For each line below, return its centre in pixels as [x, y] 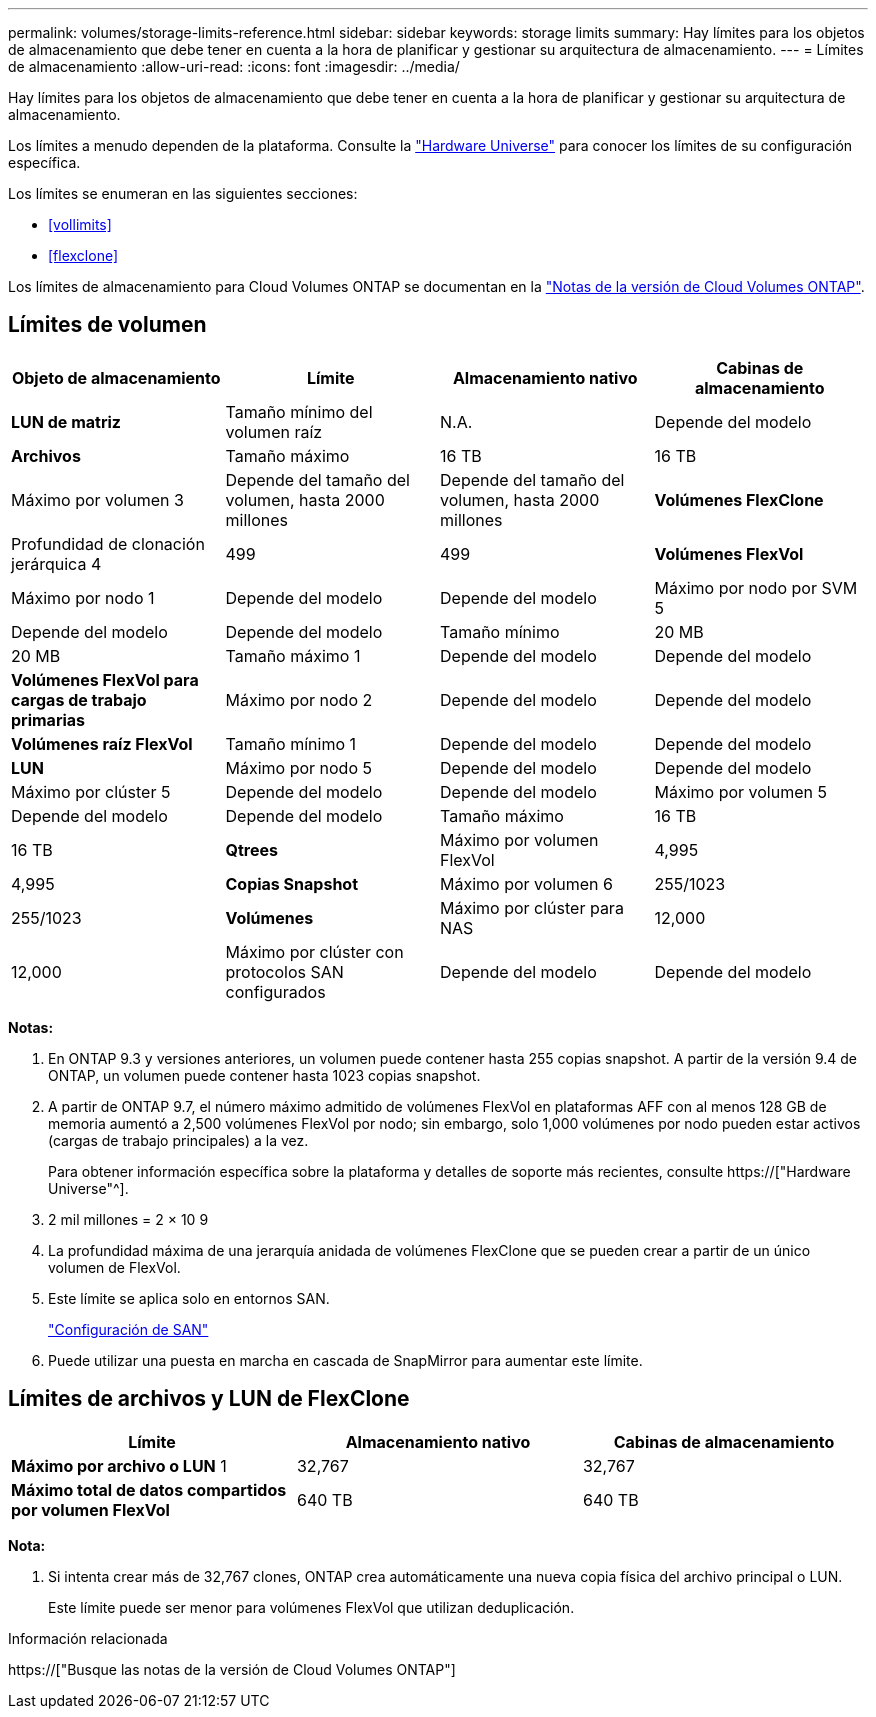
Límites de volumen [107, 325]
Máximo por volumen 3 [97, 499]
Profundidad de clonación [108, 543]
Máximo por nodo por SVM [756, 587]
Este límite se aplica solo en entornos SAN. [189, 1298]
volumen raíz [274, 431]
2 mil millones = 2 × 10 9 [128, 1219]
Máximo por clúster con [314, 951]
